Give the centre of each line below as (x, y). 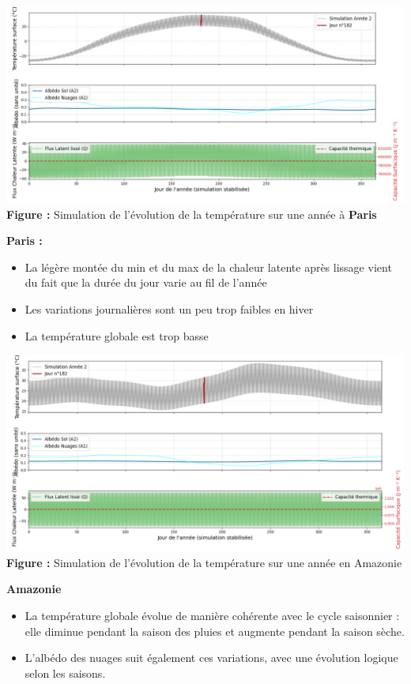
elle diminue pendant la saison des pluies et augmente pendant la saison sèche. (215, 631)
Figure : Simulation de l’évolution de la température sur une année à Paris (192, 214)
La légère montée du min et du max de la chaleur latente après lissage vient (208, 267)
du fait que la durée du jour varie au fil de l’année (146, 282)
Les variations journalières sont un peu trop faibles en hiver (169, 309)
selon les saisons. (65, 673)
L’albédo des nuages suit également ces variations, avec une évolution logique (211, 658)
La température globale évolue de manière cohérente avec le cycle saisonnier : (212, 616)
